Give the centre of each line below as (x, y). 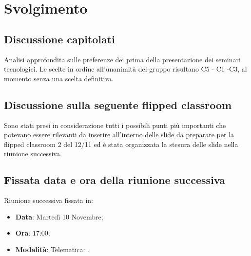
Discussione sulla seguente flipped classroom (118, 104)
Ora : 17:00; (33, 233)
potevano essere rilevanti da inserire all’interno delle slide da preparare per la (119, 135)
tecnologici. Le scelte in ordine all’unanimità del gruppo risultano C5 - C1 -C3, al (125, 69)
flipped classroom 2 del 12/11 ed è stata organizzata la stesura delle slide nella (121, 144)
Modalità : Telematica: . (52, 249)
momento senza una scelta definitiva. (59, 78)
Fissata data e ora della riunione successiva (115, 180)
